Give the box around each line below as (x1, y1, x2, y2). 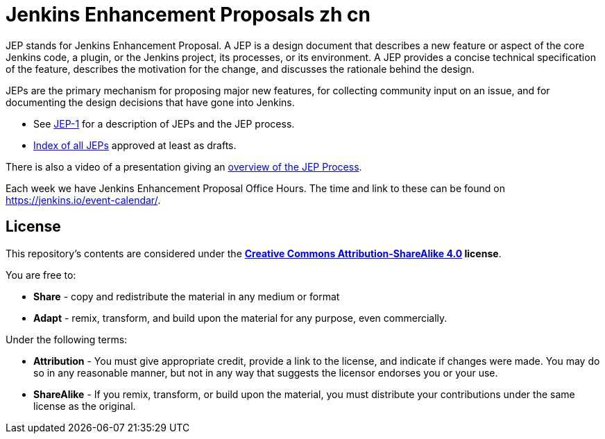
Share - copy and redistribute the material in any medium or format (33, 290, 340, 302)
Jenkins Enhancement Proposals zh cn (6, 3, 371, 26)
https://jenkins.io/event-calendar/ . (6, 193, 161, 206)
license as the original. (33, 399, 136, 412)
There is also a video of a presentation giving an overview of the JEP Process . (6, 160, 362, 173)
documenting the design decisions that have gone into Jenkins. (6, 96, 295, 108)
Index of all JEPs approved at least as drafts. (33, 139, 237, 151)
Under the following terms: (6, 333, 128, 345)
